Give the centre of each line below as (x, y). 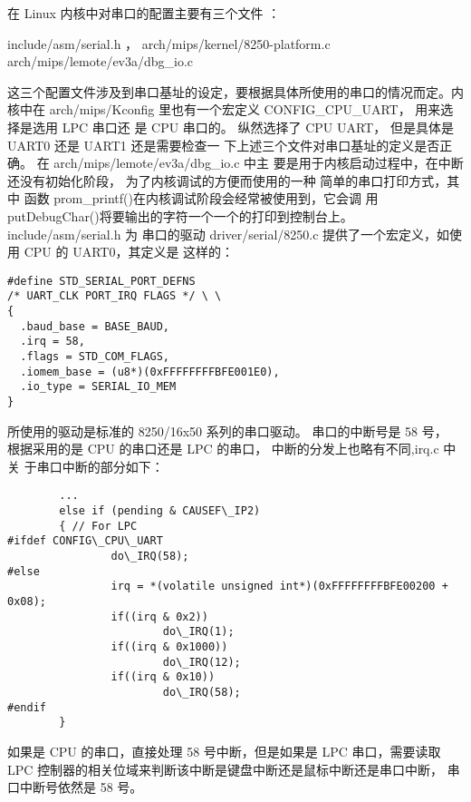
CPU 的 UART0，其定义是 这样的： (129, 252)
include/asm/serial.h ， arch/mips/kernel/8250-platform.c (169, 43)
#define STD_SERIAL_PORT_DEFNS (101, 281)
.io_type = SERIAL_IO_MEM (98, 387)
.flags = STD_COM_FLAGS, (95, 357)
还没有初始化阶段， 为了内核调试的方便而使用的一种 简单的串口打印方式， (227, 180)
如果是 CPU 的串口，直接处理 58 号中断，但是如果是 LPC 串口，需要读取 (224, 751)
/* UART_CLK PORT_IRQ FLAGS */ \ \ (115, 296)
